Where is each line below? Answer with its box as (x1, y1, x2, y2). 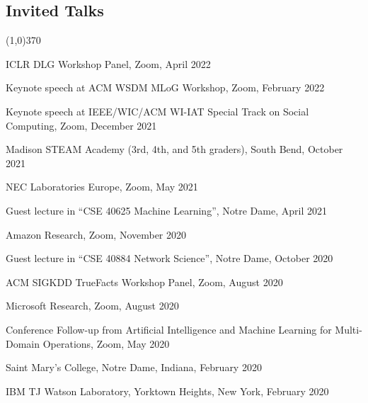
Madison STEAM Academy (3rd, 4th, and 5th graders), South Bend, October (6, 142, 343, 157)
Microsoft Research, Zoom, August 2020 (6, 298, 179, 313)
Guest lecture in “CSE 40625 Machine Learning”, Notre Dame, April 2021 (6, 203, 327, 217)
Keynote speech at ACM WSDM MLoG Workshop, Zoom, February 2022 (6, 80, 325, 95)
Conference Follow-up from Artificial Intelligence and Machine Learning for (6, 322, 332, 336)
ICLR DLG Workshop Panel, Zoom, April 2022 (6, 56, 211, 71)
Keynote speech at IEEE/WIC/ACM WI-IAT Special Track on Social (6, 103, 309, 118)
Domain (6, 336, 40, 351)
